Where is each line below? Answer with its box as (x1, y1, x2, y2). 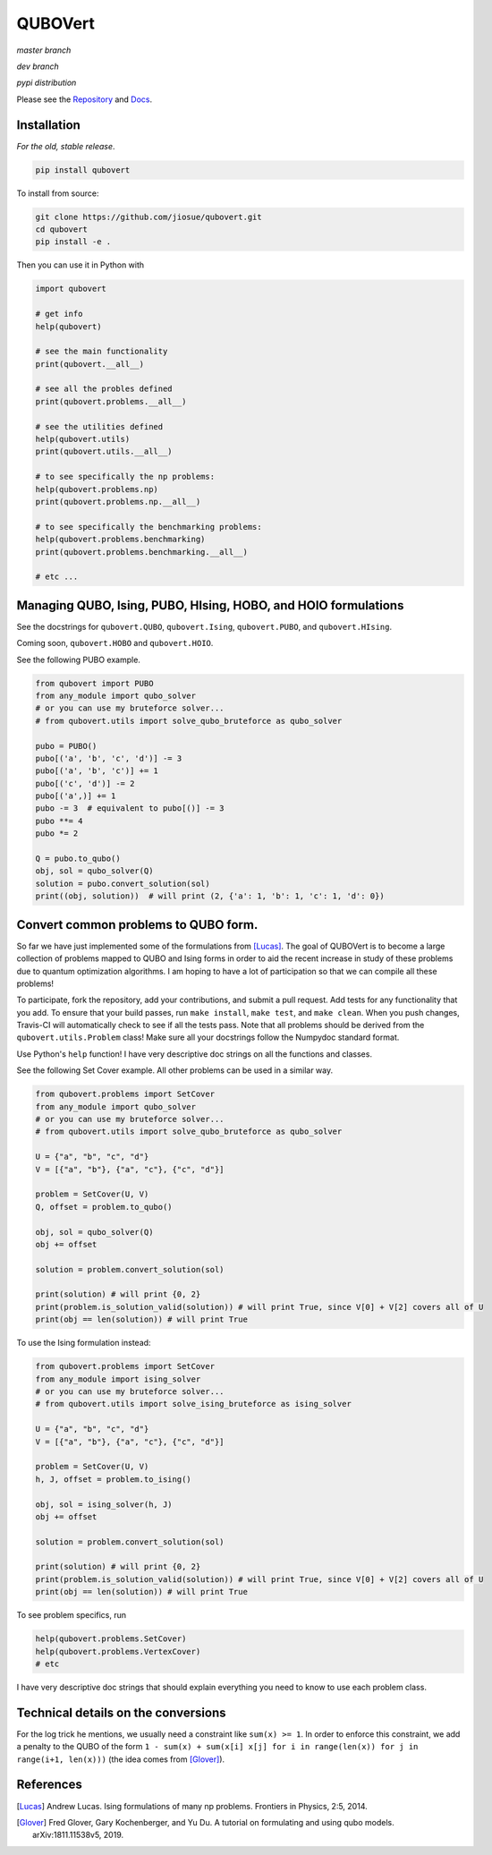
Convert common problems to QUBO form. (16, 917, 259, 932)
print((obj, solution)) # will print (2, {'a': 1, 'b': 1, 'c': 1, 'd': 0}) (35, 891, 385, 901)
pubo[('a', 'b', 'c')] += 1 (35, 766, 158, 776)
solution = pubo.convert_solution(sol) (35, 878, 210, 889)
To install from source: (16, 188, 99, 199)
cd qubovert (35, 224, 89, 234)
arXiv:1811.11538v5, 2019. (32, 1830, 124, 1841)
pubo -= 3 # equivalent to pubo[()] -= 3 (35, 804, 225, 813)
